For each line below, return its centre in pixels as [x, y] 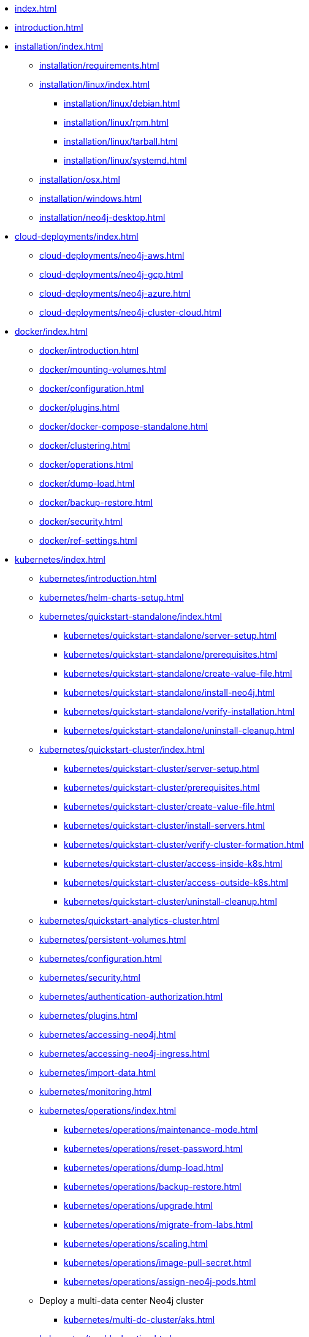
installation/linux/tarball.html [121, 141]
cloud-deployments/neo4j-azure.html [115, 293]
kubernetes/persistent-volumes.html [113, 939]
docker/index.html [51, 331]
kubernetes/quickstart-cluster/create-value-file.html [170, 806]
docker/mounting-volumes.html [103, 369]
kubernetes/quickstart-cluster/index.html [122, 749]
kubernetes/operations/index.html [108, 1110]
